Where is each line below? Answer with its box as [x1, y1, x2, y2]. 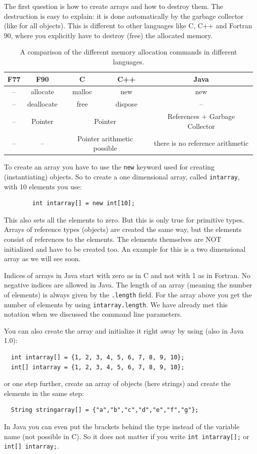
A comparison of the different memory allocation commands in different [20, 47, 237, 57]
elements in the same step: [4, 388, 84, 398]
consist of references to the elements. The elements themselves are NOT [4, 233, 221, 244]
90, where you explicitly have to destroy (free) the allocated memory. [4, 30, 213, 40]
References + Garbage [167, 111, 235, 121]
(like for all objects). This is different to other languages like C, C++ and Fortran [4, 20, 252, 31]
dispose [115, 99, 137, 109]
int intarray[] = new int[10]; [32, 200, 135, 207]
